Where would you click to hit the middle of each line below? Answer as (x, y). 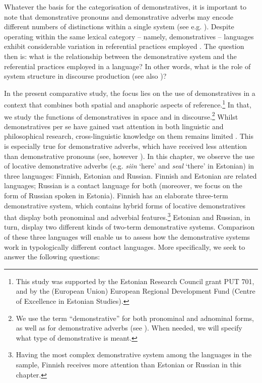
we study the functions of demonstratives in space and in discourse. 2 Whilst (121, 116)
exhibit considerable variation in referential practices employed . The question (124, 46)
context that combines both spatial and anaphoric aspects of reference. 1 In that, (128, 104)
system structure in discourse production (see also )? (85, 76)
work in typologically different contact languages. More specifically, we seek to (125, 247)
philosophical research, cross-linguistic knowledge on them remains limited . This (129, 136)
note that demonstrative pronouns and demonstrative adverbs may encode (119, 16)
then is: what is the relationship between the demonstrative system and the (120, 56)
